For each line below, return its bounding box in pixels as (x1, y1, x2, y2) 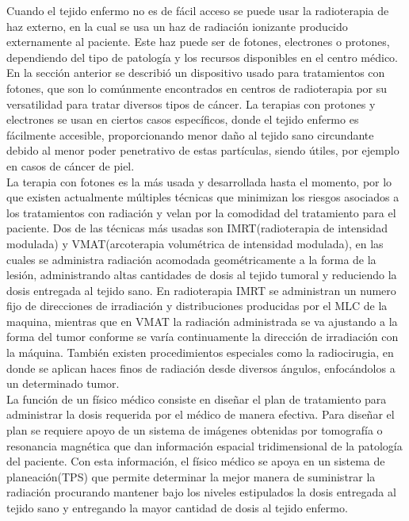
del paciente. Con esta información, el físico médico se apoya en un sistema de (6, 453, 385, 469)
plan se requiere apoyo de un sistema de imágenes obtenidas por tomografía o (6, 422, 383, 439)
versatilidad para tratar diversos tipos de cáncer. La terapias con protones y (6, 95, 376, 112)
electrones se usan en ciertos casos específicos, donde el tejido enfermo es (6, 111, 359, 128)
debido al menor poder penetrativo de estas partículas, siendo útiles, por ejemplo (6, 142, 399, 159)
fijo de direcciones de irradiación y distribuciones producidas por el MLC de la (6, 297, 388, 314)
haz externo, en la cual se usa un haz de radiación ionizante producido (6, 17, 348, 34)
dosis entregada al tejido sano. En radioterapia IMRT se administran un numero (6, 282, 396, 298)
